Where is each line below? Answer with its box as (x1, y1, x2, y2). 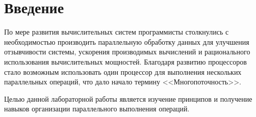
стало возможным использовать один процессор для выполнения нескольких (4, 66, 242, 77)
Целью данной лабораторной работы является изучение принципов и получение (4, 93, 252, 104)
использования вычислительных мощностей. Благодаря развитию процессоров (4, 56, 247, 67)
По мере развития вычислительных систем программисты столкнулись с (4, 26, 229, 37)
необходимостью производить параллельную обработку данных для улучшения (4, 36, 249, 47)
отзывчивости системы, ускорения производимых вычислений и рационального (4, 46, 250, 57)
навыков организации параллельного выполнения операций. (4, 103, 190, 114)
